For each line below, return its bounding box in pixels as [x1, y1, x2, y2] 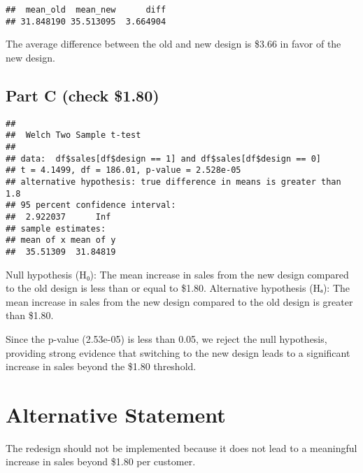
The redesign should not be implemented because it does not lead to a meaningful [6, 440, 357, 455]
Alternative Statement [6, 400, 226, 428]
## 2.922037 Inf [6, 211, 111, 222]
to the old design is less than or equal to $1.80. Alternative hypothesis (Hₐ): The [6, 281, 350, 295]
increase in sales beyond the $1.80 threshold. [6, 359, 197, 374]
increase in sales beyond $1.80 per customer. [6, 454, 196, 469]
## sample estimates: [6, 223, 106, 234]
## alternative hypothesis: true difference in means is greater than [6, 176, 341, 187]
